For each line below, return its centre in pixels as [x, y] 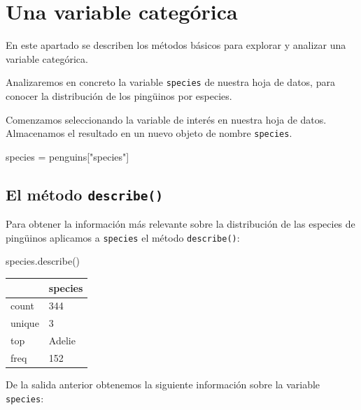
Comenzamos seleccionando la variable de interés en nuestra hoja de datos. [166, 119]
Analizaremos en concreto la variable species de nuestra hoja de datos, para [170, 82]
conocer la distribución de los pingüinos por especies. [119, 95]
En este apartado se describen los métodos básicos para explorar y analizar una [176, 45]
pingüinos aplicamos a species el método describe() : [123, 237]
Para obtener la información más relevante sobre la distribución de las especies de [180, 224]
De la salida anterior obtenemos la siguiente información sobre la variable [163, 384]
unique [25, 323]
